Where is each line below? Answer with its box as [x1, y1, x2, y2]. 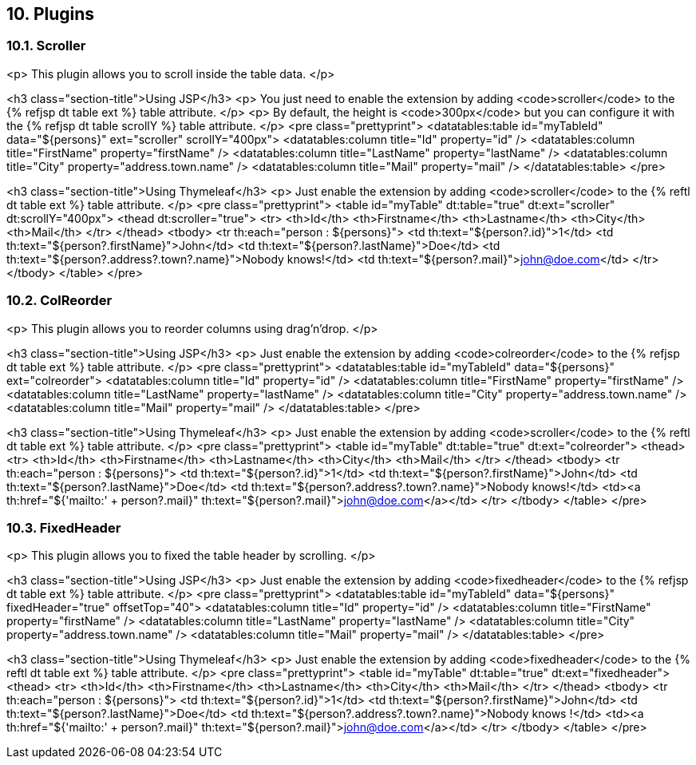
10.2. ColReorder [6, 292, 113, 309]
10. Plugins [6, 4, 95, 24]
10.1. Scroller [6, 38, 86, 54]
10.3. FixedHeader [6, 519, 121, 536]
